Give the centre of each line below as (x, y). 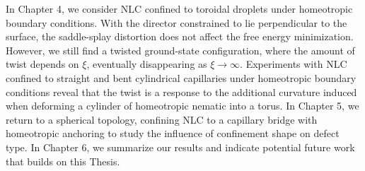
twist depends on (42, 64)
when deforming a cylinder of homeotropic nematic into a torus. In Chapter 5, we (182, 106)
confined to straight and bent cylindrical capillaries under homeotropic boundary (181, 77)
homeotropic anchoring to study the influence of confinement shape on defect (173, 133)
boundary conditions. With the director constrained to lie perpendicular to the (176, 22)
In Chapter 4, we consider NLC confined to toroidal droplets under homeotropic (179, 8)
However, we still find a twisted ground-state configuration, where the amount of (180, 50)
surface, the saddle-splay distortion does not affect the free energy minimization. (180, 36)
